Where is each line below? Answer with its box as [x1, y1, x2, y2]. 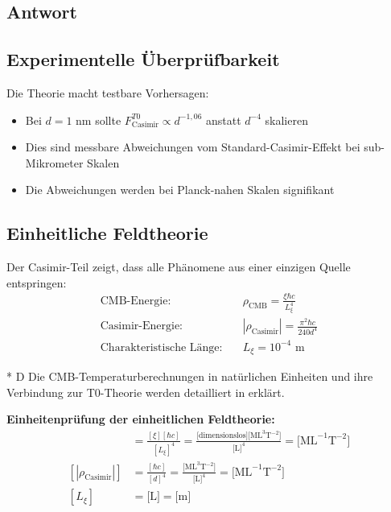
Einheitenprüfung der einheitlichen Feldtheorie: [6, 411, 275, 427]
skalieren [265, 111, 308, 128]
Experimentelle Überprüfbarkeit [6, 47, 280, 72]
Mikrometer [25, 154, 84, 171]
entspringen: [6, 274, 67, 291]
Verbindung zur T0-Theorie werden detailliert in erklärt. [6, 383, 285, 400]
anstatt [206, 111, 241, 128]
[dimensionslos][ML [196, 431, 263, 440]
